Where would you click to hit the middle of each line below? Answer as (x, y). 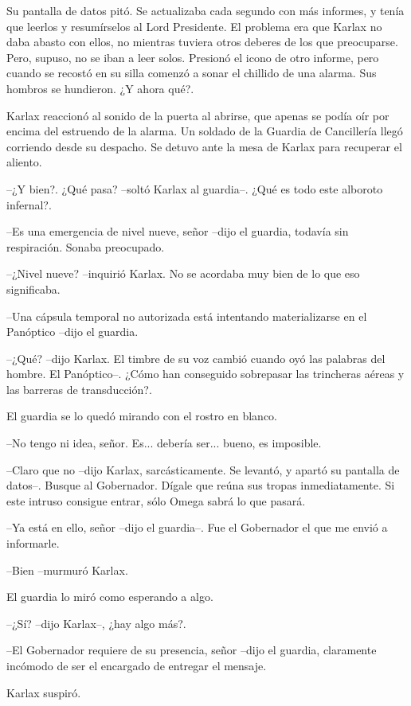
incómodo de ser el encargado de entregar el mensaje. (137, 665)
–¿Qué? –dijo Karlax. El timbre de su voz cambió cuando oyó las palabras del (196, 358)
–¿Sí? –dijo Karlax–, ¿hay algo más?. (96, 623)
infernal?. (29, 204)
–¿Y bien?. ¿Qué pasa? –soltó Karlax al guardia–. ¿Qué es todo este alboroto (195, 188)
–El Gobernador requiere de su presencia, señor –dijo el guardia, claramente (192, 650)
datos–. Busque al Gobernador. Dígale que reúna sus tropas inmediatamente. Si (201, 485)
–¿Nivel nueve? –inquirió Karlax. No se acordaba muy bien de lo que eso (183, 273)
